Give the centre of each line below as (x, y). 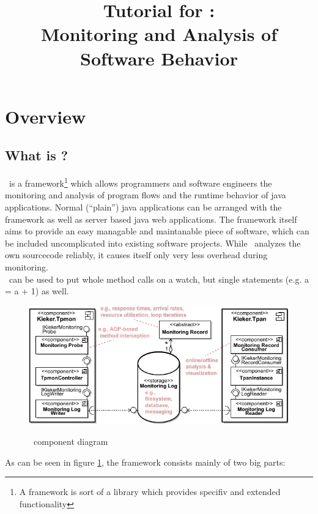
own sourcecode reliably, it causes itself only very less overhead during (136, 255)
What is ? (37, 155)
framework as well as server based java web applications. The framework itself (151, 219)
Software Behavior (159, 58)
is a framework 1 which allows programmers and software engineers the (140, 182)
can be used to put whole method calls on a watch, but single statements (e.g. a (159, 279)
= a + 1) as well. (37, 291)
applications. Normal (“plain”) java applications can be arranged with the (143, 207)
